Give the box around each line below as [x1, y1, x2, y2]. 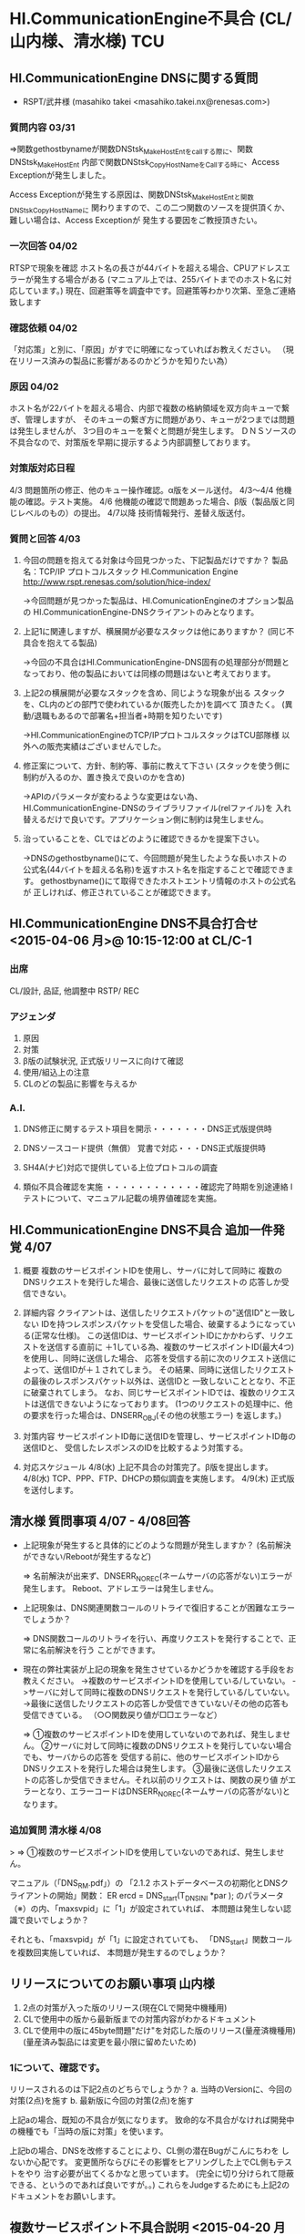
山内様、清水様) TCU [9, 31, 166, 52]
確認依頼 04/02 [9, 321, 78, 334]
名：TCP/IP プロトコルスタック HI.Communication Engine [22, 566, 239, 577]
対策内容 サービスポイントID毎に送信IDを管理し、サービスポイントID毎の [22, 1430, 297, 1441]
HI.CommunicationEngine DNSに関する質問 [9, 70, 259, 86]
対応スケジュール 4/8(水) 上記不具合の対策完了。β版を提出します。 [22, 1461, 273, 1472]
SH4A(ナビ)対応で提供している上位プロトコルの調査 [22, 1162, 219, 1173]
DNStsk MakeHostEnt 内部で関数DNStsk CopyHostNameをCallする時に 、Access [9, 157, 280, 170]
